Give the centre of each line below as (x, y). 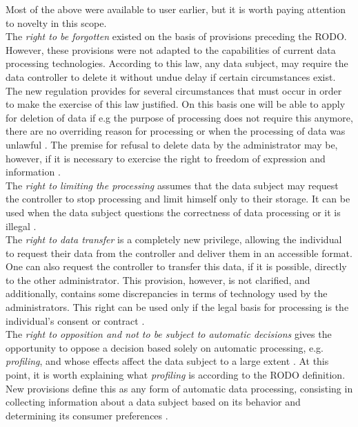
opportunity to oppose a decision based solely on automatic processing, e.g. (165, 347)
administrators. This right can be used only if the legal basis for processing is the (177, 307)
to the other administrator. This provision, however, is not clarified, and (158, 279)
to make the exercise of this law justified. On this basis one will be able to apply (176, 104)
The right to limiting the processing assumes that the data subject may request (172, 185)
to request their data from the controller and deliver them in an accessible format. (179, 253)
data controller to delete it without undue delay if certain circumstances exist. (171, 76)
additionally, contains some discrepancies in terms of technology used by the (167, 293)
